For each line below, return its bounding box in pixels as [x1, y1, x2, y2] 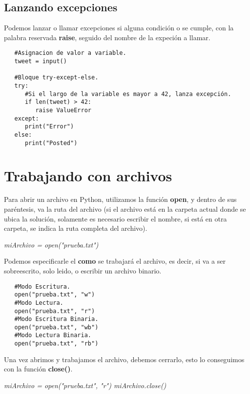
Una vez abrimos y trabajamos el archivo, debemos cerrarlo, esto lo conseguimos [4, 354, 245, 364]
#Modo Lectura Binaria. [14, 332, 91, 339]
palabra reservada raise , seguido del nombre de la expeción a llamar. [4, 32, 210, 42]
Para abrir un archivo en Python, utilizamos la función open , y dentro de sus [4, 194, 237, 204]
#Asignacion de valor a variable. [14, 49, 126, 57]
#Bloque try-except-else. [14, 74, 99, 81]
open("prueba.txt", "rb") [14, 340, 99, 347]
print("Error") [24, 123, 74, 130]
